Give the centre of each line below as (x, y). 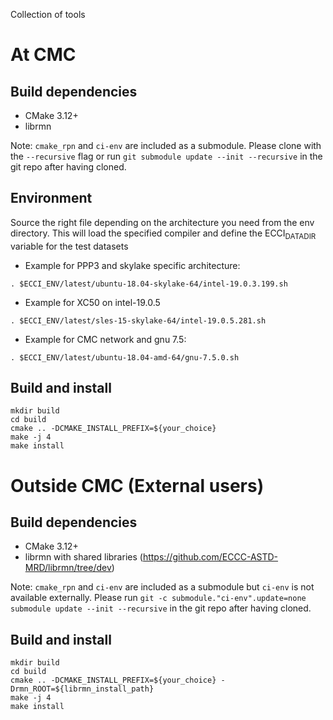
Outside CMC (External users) (137, 485)
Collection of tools (48, 14)
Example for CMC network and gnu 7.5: (105, 339)
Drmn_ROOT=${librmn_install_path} (82, 689)
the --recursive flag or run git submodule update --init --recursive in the (166, 156)
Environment (51, 198)
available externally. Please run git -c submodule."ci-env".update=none (158, 598)
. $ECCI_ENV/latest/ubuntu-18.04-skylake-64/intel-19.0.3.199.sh (149, 284)
